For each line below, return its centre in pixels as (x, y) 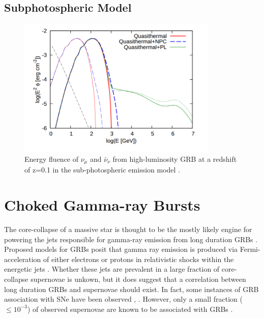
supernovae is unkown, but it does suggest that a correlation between (138, 279)
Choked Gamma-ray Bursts (102, 205)
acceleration (23, 259)
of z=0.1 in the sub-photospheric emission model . (102, 170)
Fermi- (250, 249)
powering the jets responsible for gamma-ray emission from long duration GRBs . (131, 239)
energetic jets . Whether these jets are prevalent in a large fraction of (112, 269)
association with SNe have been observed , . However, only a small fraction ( (124, 299)
